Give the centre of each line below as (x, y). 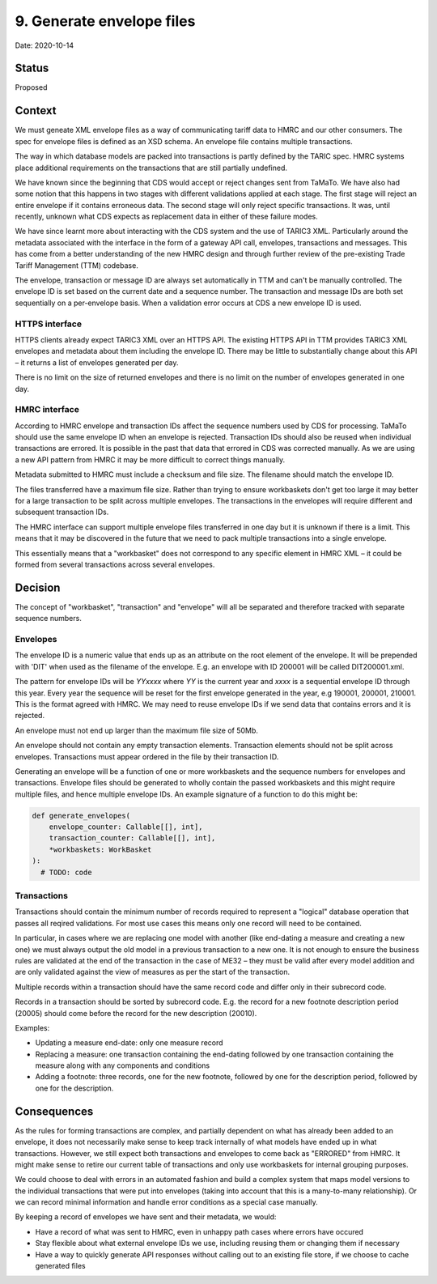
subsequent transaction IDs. (62, 512)
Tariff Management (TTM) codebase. (77, 265)
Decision (38, 587)
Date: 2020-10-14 (45, 45)
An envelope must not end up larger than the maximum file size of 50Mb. (137, 730)
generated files (60, 1266)
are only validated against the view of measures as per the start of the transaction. (153, 972)
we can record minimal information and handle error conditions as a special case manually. (167, 1202)
